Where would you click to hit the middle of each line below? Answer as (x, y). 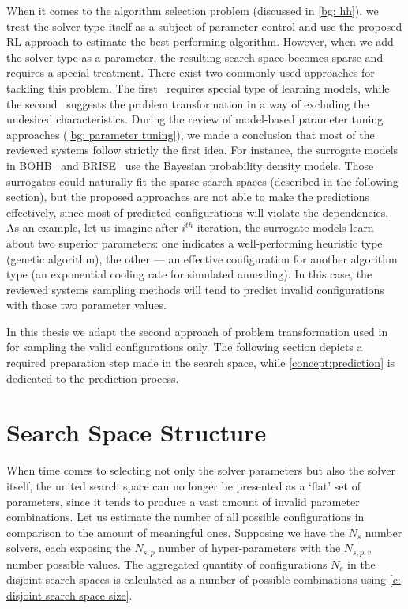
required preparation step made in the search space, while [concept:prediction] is (201, 363)
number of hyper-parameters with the (250, 548)
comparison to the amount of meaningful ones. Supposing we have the (176, 532)
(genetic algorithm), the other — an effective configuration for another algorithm (202, 258)
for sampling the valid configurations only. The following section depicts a (185, 347)
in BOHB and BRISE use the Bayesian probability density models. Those (190, 165)
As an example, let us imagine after (92, 227)
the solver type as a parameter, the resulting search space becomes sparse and (195, 57)
